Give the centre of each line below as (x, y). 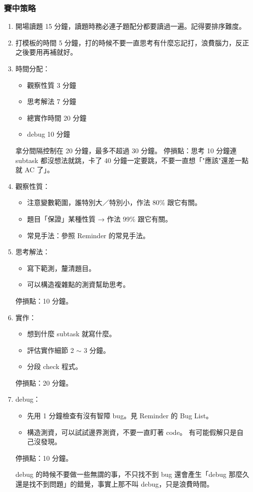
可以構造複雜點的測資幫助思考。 (78, 284)
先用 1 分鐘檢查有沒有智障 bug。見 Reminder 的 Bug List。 (120, 416)
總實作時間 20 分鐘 (57, 117)
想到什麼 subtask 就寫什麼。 (72, 334)
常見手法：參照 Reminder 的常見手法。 (88, 235)
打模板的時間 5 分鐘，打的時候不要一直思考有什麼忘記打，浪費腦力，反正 (132, 42)
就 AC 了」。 (35, 170)
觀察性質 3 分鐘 (52, 85)
